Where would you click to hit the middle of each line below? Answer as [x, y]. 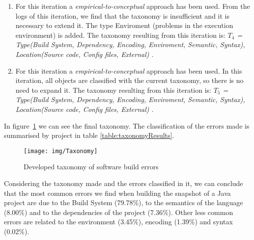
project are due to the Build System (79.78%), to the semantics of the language [124, 202]
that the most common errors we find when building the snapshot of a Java [117, 193]
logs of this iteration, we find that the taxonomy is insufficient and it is [122, 15]
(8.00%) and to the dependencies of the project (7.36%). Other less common [119, 212]
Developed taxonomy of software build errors [91, 167]
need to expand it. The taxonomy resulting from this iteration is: [113, 90]
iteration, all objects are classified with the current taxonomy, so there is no [129, 80]
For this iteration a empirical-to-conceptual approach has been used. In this [129, 70]
